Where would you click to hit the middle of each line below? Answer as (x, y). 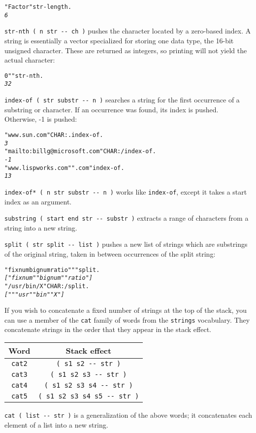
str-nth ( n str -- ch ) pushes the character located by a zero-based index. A (128, 31)
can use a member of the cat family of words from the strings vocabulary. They (127, 319)
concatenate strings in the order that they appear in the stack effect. (108, 329)
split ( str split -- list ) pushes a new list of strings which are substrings (126, 244)
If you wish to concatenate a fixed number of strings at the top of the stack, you (126, 310)
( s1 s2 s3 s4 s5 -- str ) (89, 396)
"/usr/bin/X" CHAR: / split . (47, 286)
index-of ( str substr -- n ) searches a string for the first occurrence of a (122, 100)
